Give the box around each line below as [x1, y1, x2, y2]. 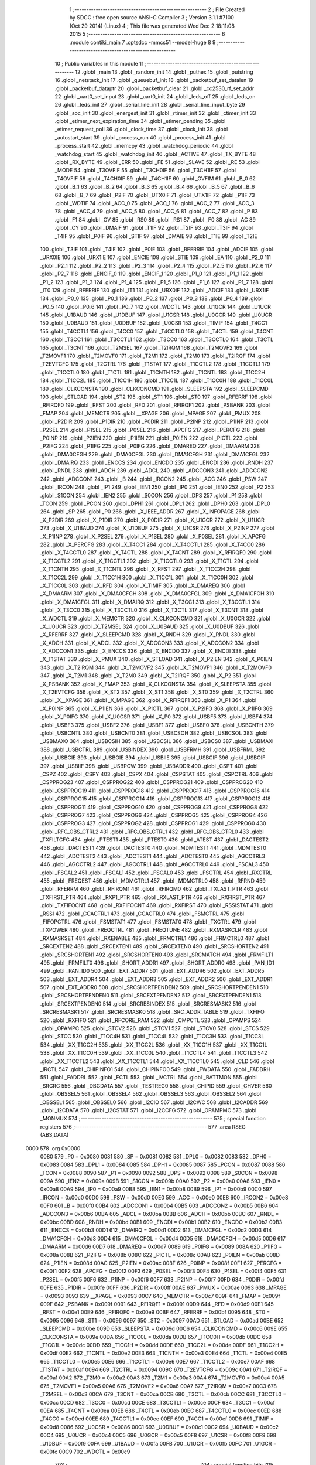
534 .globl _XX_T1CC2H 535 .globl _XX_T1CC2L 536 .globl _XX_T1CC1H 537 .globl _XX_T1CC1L [40, 1041, 267, 1048]
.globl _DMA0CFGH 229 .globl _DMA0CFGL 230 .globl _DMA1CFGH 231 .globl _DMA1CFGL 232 [40, 451, 270, 458]
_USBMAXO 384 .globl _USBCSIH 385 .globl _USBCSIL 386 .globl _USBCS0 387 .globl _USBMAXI [40, 738, 274, 745]
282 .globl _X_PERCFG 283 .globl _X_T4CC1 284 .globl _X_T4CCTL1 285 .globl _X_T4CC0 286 [40, 541, 265, 548]
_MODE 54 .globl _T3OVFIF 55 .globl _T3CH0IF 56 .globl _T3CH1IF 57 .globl [54, 167, 236, 174]
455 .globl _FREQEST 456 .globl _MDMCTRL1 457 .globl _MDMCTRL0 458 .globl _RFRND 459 [40, 877, 266, 884]
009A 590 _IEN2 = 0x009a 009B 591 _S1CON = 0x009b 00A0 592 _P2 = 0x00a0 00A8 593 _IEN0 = [40, 1178, 281, 1185]
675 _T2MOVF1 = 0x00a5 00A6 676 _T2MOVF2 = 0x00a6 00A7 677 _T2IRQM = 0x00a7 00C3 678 [40, 1382, 277, 1389]
